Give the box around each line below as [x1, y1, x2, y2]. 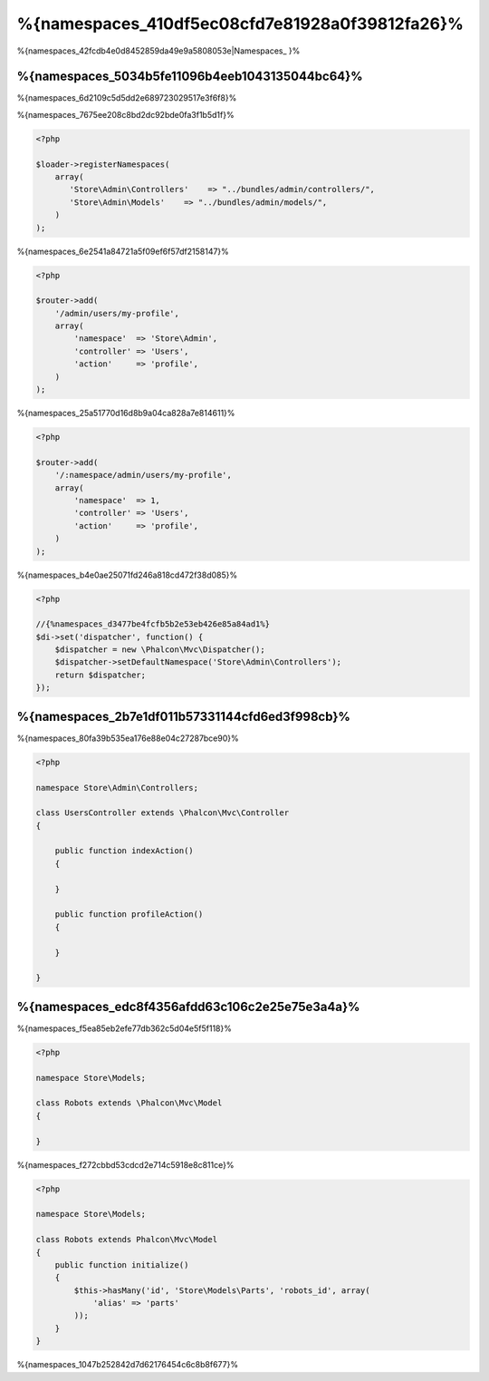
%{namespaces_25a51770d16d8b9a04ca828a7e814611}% [16, 408, 235, 419]
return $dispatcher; [54, 669, 147, 680]
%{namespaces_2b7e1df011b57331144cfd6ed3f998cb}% [16, 708, 350, 725]
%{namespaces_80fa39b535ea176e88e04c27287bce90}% [16, 733, 239, 744]
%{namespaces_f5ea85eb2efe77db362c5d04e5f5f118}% [16, 1023, 233, 1034]
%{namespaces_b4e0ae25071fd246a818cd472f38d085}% [16, 569, 238, 580]
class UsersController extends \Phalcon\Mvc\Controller [35, 808, 290, 818]
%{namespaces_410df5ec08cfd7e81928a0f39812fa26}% [16, 14, 464, 34]
